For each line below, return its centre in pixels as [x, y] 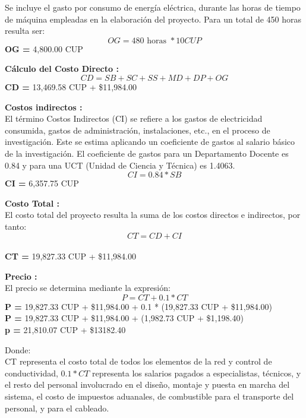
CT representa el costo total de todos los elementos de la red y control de [138, 361]
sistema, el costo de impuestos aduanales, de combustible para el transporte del [149, 396]
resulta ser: [25, 31]
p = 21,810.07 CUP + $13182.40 [65, 330]
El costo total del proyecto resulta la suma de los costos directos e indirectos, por [153, 215]
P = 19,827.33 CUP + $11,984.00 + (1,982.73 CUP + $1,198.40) [124, 318]
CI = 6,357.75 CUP [42, 183]
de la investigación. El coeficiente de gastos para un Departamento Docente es [147, 153]
